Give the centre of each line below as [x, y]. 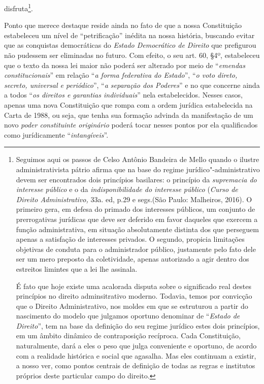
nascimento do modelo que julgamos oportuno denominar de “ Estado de [128, 316]
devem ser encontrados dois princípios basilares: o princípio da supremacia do [136, 179]
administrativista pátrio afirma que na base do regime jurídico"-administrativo [138, 169]
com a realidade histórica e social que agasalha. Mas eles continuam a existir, [136, 355]
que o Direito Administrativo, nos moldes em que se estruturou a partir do [132, 306]
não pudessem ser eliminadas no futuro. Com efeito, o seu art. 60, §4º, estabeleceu [132, 55]
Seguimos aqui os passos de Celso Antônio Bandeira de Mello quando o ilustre [138, 159]
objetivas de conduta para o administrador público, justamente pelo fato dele [136, 249]
